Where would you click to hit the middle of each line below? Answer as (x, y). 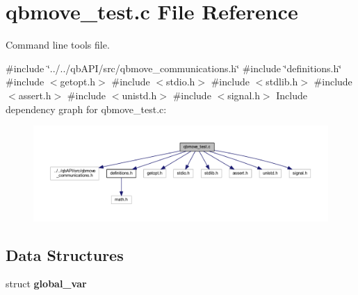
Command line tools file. (58, 45)
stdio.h (181, 82)
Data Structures (65, 254)
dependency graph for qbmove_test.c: (86, 109)
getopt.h (78, 82)
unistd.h (139, 95)
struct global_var (46, 284)
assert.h (35, 95)
